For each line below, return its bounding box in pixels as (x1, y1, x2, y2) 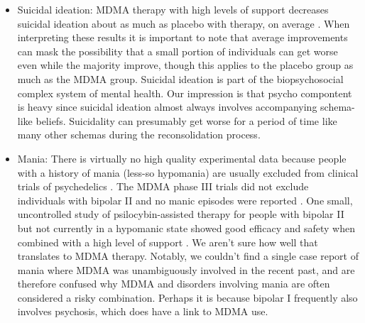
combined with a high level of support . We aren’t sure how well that (17, 234, 318, 249)
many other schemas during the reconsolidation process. (17, 127, 261, 142)
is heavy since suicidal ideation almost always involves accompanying (17, 99, 317, 114)
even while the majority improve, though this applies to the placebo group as (17, 58, 354, 72)
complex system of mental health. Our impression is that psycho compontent (17, 85, 352, 100)
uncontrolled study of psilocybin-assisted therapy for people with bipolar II (17, 207, 344, 221)
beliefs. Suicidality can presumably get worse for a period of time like (36, 113, 337, 128)
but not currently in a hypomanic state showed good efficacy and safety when (17, 220, 355, 235)
